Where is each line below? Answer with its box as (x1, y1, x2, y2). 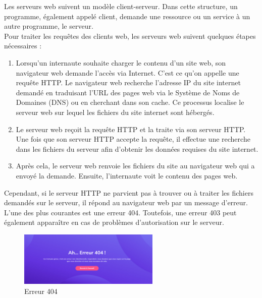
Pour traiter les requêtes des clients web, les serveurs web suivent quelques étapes (4, 30, 256, 41)
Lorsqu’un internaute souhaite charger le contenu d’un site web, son (16, 57, 226, 68)
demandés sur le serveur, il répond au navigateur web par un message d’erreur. (4, 197, 248, 208)
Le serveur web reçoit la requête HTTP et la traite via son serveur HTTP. (16, 124, 246, 134)
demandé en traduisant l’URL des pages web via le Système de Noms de (16, 87, 240, 97)
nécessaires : (4, 40, 42, 51)
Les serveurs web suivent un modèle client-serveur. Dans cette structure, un (4, 1, 238, 11)
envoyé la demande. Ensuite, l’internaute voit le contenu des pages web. (16, 170, 238, 181)
